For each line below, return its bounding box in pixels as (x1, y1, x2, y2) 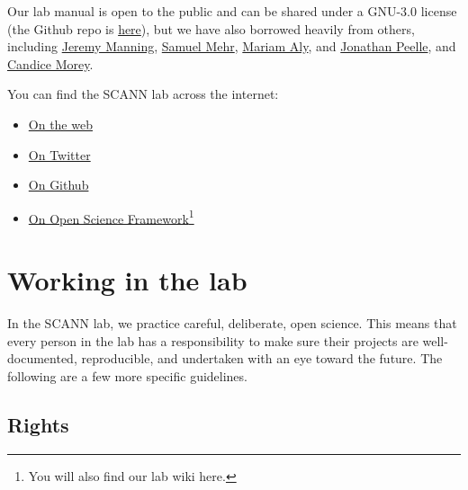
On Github (28, 175, 89, 194)
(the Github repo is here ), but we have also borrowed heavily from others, (7, 19, 415, 38)
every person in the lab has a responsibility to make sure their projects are (7, 331, 418, 350)
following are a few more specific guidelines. (7, 366, 247, 385)
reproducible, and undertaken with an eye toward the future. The (81, 349, 443, 368)
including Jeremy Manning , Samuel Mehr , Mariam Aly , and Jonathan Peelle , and (7, 37, 456, 56)
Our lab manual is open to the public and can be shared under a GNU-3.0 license (7, 2, 457, 20)
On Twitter (28, 145, 91, 164)
